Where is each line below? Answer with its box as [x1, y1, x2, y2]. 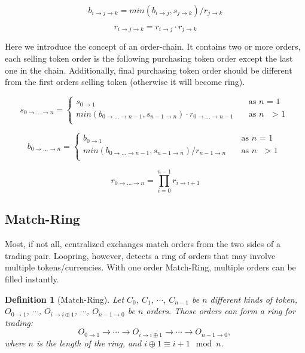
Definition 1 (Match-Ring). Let [5, 293, 124, 305]
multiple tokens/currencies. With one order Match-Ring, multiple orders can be [5, 261, 296, 273]
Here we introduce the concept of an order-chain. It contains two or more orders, [5, 40, 301, 53]
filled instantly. [5, 273, 59, 285]
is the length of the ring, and [36, 336, 142, 349]
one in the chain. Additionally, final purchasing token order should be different [5, 63, 292, 76]
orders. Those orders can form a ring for [146, 305, 295, 317]
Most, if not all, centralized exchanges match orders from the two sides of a [5, 238, 280, 250]
